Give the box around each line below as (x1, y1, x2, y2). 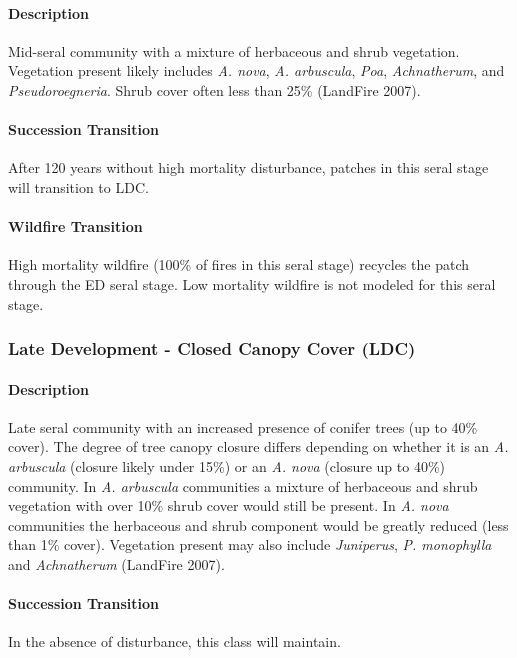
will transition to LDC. (8, 176, 149, 197)
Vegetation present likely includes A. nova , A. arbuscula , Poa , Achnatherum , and (8, 60, 505, 81)
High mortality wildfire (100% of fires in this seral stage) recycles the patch (8, 254, 469, 275)
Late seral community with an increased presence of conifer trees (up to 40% (8, 416, 478, 437)
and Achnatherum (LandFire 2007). (8, 553, 225, 574)
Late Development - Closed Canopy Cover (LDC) (8, 336, 416, 361)
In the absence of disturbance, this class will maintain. (8, 631, 341, 652)
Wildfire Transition (8, 216, 143, 237)
